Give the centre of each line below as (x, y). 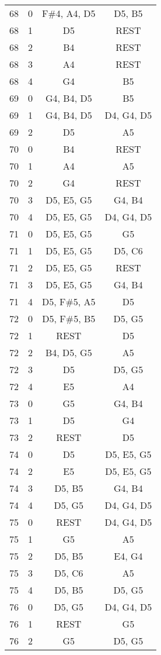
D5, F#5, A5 (69, 301)
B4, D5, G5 (69, 352)
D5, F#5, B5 (69, 318)
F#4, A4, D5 (69, 13)
